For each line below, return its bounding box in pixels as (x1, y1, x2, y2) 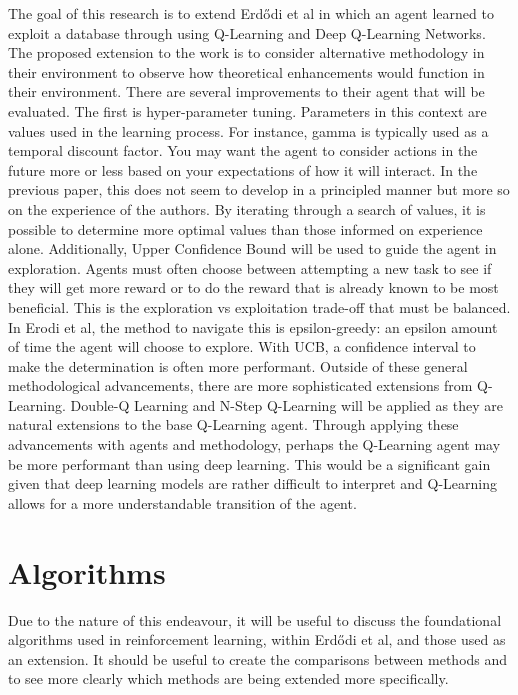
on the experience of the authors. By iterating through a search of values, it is (8, 198, 486, 219)
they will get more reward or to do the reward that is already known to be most (8, 277, 499, 298)
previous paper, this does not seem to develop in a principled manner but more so (8, 179, 510, 200)
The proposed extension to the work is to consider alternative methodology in (8, 42, 485, 63)
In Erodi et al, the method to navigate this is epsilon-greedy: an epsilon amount (8, 316, 498, 337)
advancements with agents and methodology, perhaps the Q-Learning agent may (8, 434, 501, 455)
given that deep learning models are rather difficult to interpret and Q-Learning (8, 473, 498, 494)
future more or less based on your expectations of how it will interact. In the (8, 159, 478, 180)
